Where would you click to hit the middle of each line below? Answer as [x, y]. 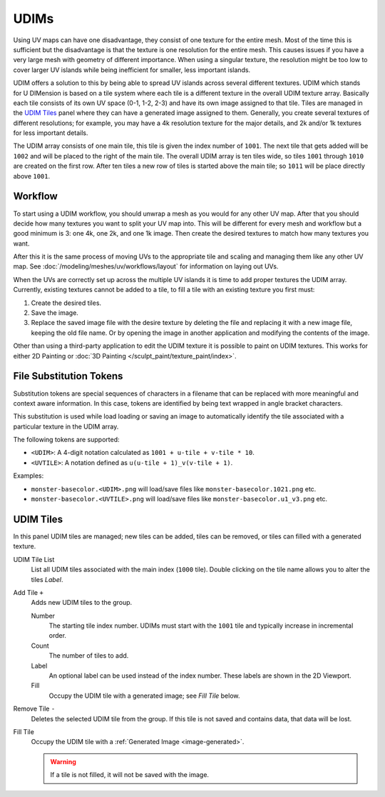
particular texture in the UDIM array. [66, 426]
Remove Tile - [34, 709]
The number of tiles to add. [89, 656]
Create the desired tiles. [66, 303]
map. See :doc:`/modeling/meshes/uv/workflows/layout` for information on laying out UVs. [146, 266]
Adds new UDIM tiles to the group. [82, 603]
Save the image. [55, 313]
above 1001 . [32, 176]
